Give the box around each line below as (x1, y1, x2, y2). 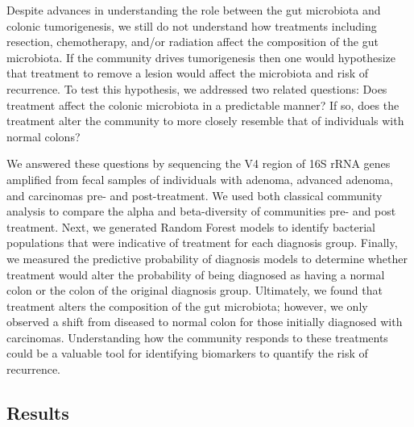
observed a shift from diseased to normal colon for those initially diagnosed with (6, 313, 403, 330)
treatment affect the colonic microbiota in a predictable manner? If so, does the (6, 96, 400, 113)
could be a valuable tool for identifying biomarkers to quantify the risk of (6, 345, 368, 362)
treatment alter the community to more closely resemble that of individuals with (6, 112, 404, 129)
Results (6, 400, 69, 425)
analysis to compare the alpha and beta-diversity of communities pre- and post (6, 203, 396, 220)
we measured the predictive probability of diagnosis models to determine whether (6, 249, 408, 266)
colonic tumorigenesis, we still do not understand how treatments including (6, 17, 377, 34)
